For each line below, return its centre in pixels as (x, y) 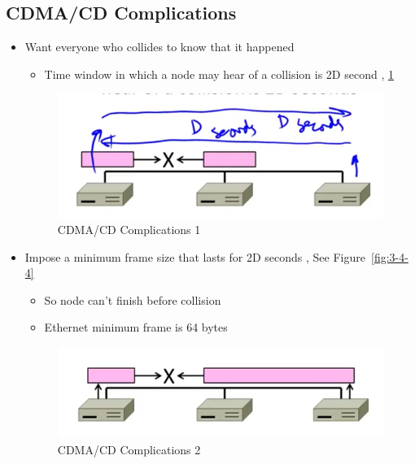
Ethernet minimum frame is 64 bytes (136, 327)
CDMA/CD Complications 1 (129, 229)
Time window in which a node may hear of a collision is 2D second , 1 (219, 74)
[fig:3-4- (389, 256)
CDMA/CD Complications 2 (129, 450)
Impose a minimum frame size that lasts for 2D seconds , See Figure (195, 256)
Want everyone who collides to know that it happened (159, 47)
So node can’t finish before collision (133, 299)
